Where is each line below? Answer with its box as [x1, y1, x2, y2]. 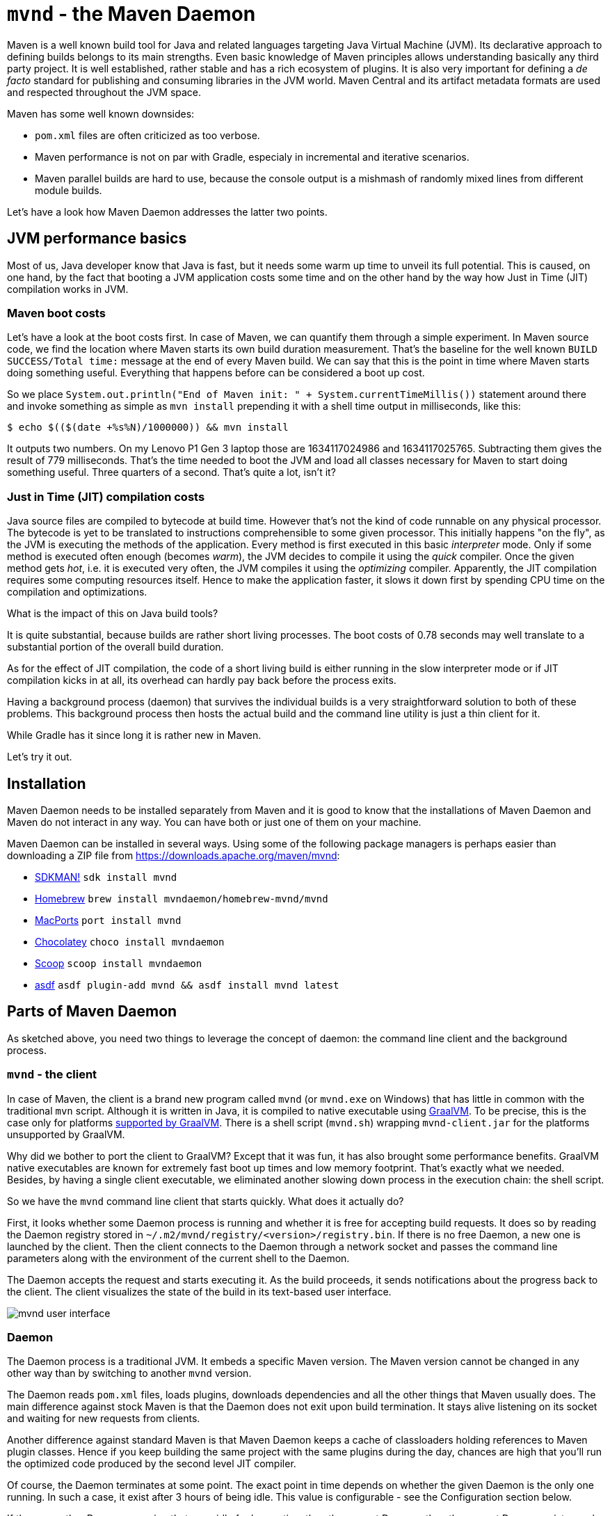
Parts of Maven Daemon [7, 1003, 177, 1021]
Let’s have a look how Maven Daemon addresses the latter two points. [7, 205, 328, 218]
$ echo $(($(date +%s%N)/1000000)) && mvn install [7, 422, 289, 433]
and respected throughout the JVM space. [7, 86, 202, 98]
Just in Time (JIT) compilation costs [7, 489, 205, 504]
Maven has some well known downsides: [7, 107, 195, 120]
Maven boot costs [7, 305, 106, 320]
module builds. [35, 184, 102, 196]
